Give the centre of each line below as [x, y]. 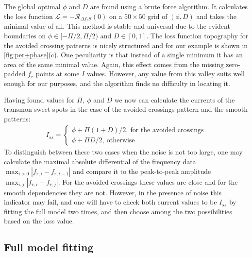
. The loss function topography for [197, 36]
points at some [58, 74]
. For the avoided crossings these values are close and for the [148, 181]
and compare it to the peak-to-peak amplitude [142, 171]
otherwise [121, 140]
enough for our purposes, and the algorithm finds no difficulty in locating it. [117, 83]
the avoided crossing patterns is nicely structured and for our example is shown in [126, 45]
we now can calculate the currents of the [175, 99]
